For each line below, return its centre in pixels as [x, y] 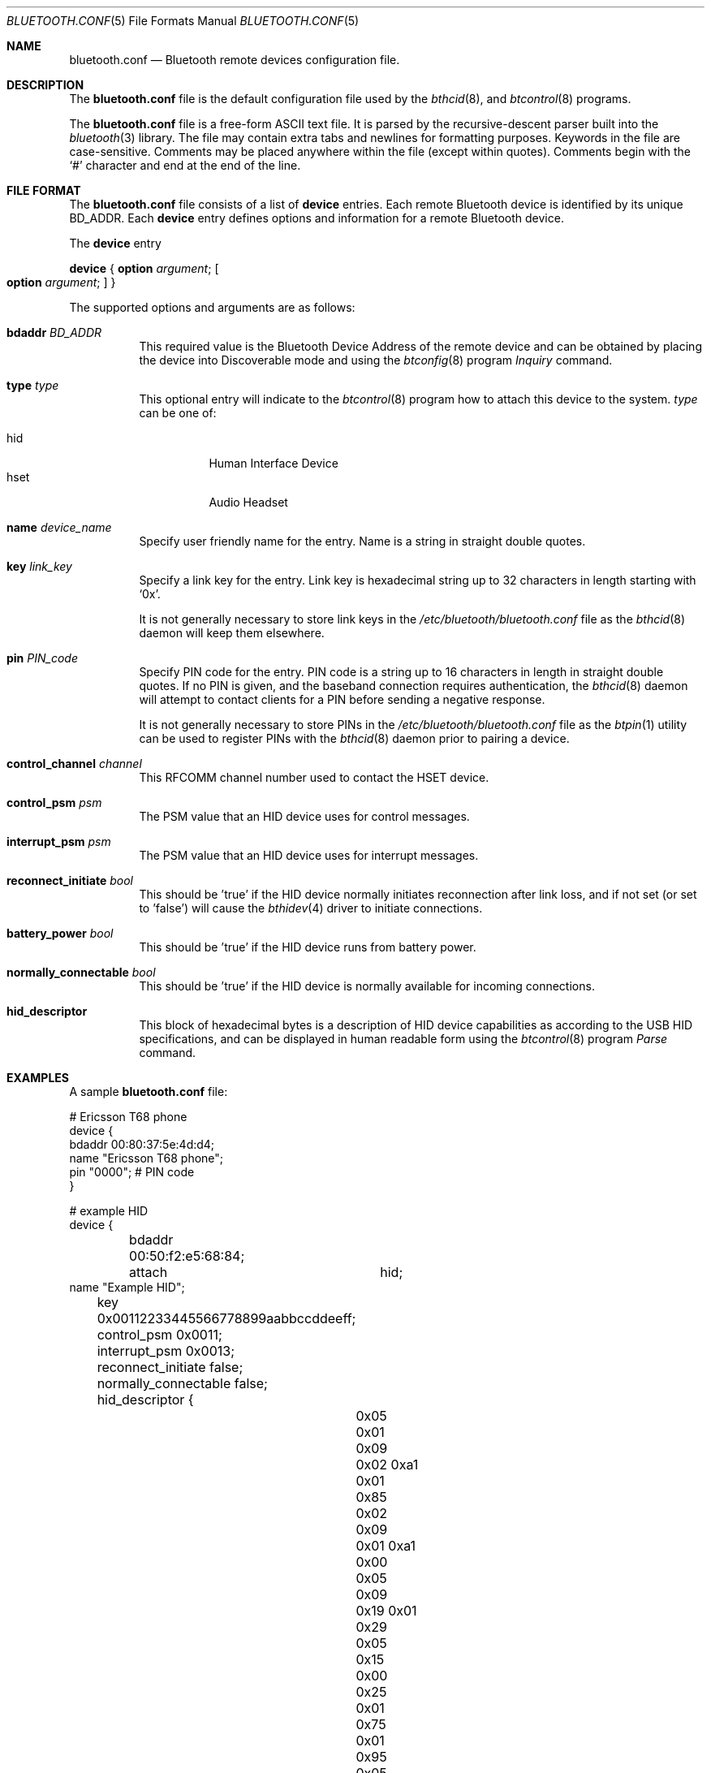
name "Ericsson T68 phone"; [147, 1158]
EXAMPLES [38, 1078]
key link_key [39, 566]
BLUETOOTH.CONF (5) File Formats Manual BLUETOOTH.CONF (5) [183, 21]
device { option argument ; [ [144, 268]
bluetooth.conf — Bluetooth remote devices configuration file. [235, 60]
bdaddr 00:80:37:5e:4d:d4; [142, 1144]
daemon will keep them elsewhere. [232, 633]
